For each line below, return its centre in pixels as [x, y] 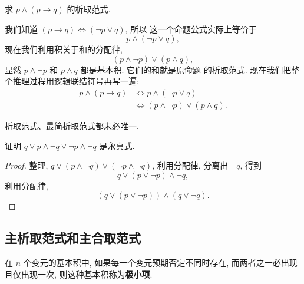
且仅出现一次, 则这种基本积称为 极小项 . [79, 274]
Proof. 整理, [27, 165]
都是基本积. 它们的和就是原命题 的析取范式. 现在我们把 [186, 69]
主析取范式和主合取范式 [73, 238]
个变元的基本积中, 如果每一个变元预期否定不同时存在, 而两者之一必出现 [160, 262]
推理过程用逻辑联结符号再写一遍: [76, 81]
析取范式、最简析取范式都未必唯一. [72, 126]
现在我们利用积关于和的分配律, [64, 49]
